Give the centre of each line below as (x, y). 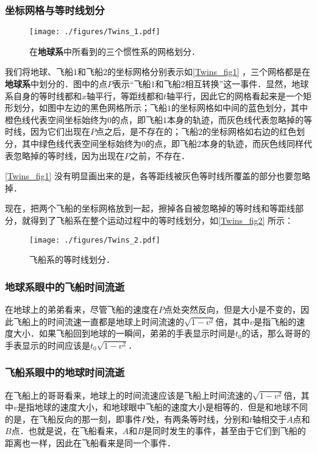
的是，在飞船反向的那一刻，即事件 (73, 419)
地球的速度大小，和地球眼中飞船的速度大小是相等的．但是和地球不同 (171, 407)
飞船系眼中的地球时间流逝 (65, 372)
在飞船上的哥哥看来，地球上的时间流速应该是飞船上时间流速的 (129, 395)
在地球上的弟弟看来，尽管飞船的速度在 (82, 309)
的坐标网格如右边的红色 (249, 131)
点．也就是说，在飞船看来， (67, 431)
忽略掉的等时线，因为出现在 (69, 155)
